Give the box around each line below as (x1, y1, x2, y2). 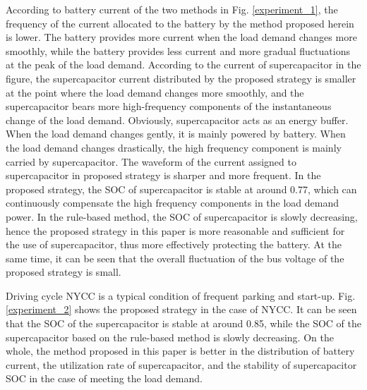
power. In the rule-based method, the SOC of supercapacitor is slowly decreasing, (6, 209, 358, 224)
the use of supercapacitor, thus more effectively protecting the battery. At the (6, 237, 342, 252)
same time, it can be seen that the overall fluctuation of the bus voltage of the (6, 250, 344, 265)
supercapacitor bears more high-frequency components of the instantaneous (6, 99, 332, 114)
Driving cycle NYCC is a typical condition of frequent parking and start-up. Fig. (6, 288, 356, 303)
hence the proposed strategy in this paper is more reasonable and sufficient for (6, 223, 345, 238)
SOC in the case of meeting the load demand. (6, 371, 203, 386)
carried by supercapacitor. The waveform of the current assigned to (6, 154, 296, 169)
